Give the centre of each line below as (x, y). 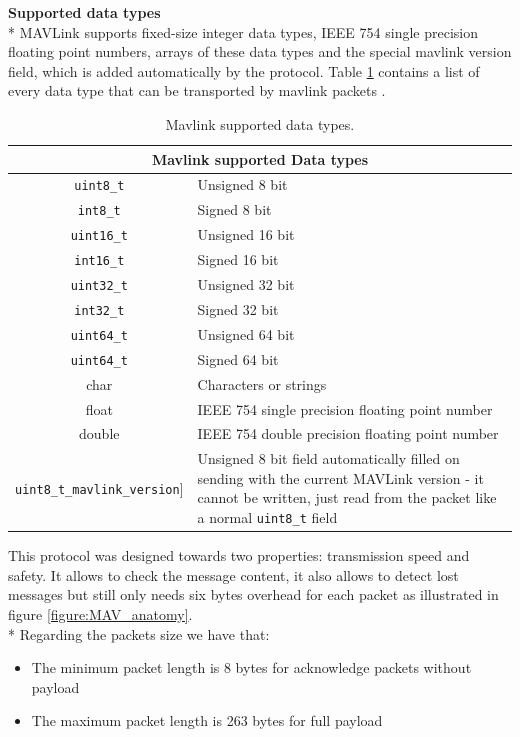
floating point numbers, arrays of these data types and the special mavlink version (260, 51)
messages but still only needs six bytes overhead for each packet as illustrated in (253, 594)
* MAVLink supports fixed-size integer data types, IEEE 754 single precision (243, 31)
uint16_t (99, 236)
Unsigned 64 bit (246, 333)
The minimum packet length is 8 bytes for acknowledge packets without (251, 667)
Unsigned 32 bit (246, 284)
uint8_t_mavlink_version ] (99, 487)
